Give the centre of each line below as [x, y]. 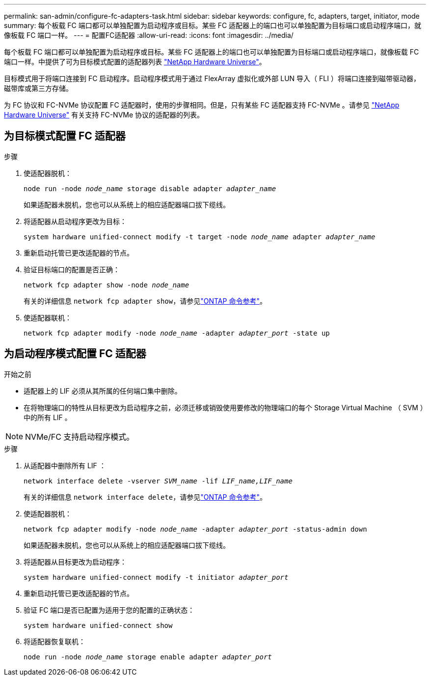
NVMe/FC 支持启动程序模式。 [80, 437]
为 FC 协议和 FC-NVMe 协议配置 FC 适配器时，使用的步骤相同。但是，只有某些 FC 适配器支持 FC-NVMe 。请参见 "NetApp [202, 105]
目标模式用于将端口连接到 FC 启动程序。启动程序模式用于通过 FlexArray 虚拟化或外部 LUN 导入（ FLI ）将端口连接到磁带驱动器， [212, 78]
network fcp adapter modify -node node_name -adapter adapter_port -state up [177, 333]
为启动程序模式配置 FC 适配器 [75, 354]
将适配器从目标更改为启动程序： [75, 562]
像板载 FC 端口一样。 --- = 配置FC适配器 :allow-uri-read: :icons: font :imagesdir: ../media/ [149, 35]
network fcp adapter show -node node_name [107, 285]
